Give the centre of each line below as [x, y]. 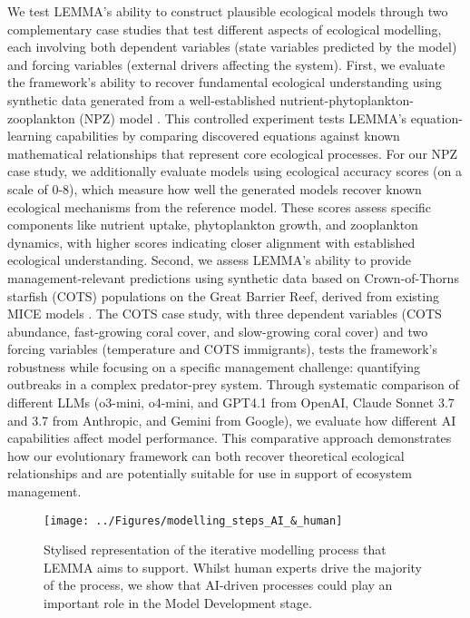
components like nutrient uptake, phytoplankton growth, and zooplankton [213, 225]
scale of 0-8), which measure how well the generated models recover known [215, 188]
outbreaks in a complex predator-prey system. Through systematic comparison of [233, 384]
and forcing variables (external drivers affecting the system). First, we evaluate [226, 64]
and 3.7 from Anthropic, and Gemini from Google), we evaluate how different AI [232, 420]
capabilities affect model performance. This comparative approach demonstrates [230, 438]
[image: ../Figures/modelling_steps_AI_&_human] [193, 520]
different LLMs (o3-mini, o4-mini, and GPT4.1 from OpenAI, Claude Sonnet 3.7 [231, 402]
